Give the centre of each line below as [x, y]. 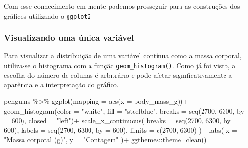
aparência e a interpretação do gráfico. [61, 85]
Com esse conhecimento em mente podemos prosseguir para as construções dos [122, 6]
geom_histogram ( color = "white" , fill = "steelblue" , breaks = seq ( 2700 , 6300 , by [124, 111]
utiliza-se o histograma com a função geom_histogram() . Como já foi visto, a [120, 65]
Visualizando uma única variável [69, 37]
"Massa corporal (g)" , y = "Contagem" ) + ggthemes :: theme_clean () [105, 139]
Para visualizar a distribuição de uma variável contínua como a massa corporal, [123, 56]
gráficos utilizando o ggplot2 [47, 15]
